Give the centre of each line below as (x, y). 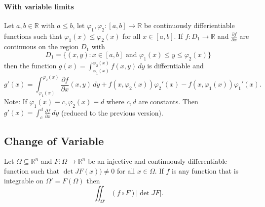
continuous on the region (41, 46)
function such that (32, 171)
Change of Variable (54, 140)
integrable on (24, 180)
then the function (30, 66)
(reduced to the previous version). (112, 112)
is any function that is (205, 171)
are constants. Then (168, 102)
